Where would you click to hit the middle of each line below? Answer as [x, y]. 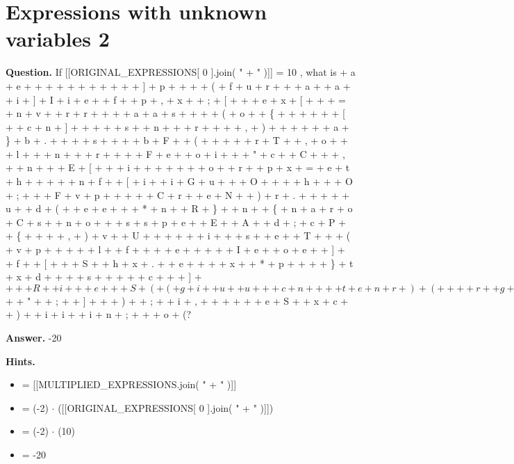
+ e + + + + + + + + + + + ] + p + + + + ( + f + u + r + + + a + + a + [178, 85]
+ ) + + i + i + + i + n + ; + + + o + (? [99, 314]
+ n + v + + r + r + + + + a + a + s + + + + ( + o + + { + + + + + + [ [175, 113]
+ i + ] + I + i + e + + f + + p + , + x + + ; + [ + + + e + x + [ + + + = [176, 99]
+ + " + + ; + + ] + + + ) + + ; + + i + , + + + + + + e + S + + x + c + [177, 300]
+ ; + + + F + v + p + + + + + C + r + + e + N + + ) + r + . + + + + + [178, 194]
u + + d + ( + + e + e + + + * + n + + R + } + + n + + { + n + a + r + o [179, 208]
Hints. [20, 361]
